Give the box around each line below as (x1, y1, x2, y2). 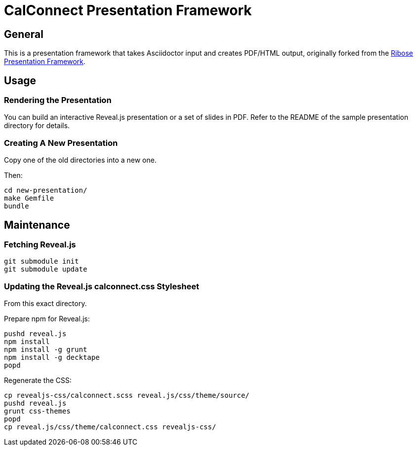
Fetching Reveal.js (4, 239, 76, 249)
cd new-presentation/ (4, 186, 87, 195)
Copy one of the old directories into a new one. (4, 156, 157, 165)
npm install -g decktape (4, 353, 100, 362)
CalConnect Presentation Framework (4, 2, 252, 19)
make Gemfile (4, 194, 54, 203)
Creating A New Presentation (4, 138, 118, 148)
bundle (4, 202, 29, 210)
